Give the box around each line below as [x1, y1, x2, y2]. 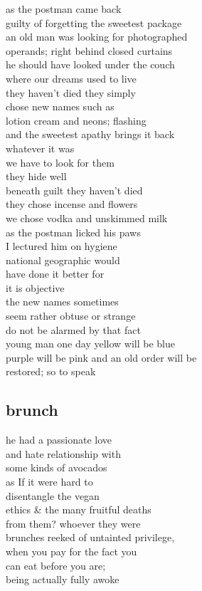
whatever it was [6, 140, 75, 155]
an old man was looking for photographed [6, 29, 188, 44]
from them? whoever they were [6, 516, 141, 530]
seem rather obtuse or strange [6, 308, 136, 323]
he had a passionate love [6, 432, 112, 447]
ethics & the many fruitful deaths [6, 502, 151, 517]
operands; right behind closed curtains [6, 43, 173, 58]
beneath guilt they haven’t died [6, 182, 143, 197]
